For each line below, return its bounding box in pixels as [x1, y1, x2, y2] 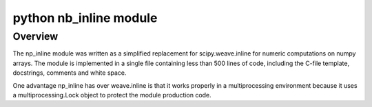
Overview [12, 30, 59, 43]
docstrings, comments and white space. [12, 69, 127, 77]
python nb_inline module [12, 10, 158, 25]
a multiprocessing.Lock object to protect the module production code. [12, 91, 211, 99]
